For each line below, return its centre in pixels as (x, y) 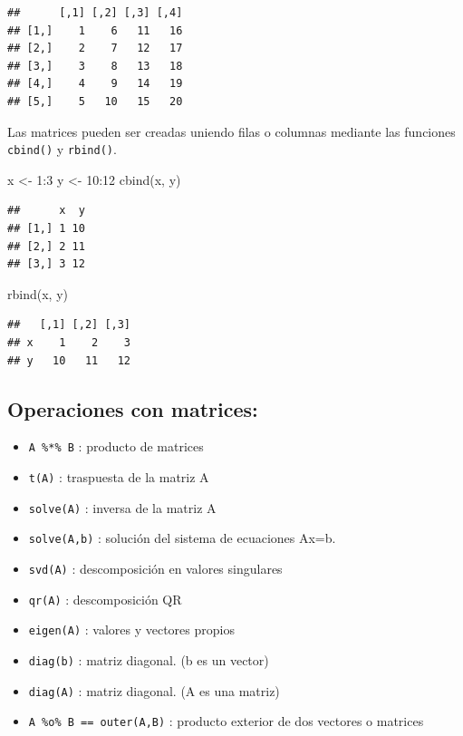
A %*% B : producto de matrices (116, 446)
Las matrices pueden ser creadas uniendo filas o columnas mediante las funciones (231, 131)
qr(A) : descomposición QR (105, 599)
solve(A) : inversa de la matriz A (122, 507)
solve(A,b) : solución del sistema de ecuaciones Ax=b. (182, 538)
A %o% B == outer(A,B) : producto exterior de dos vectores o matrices (226, 721)
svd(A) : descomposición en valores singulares (155, 568)
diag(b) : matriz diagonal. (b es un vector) (149, 659)
